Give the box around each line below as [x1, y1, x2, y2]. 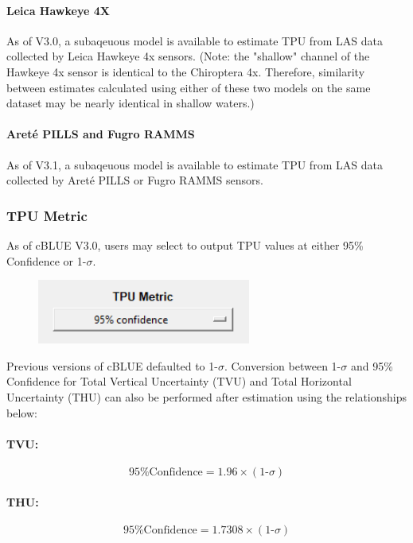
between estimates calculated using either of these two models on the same [6, 79, 371, 95]
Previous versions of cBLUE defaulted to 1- [6, 357, 218, 374]
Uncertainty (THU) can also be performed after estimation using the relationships [6, 389, 407, 405]
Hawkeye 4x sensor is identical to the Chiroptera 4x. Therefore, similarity [6, 63, 365, 80]
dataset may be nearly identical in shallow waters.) [6, 95, 255, 111]
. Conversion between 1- [224, 357, 341, 374]
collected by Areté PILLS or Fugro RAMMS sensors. [6, 172, 263, 188]
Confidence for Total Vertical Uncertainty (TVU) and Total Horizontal [6, 373, 352, 390]
